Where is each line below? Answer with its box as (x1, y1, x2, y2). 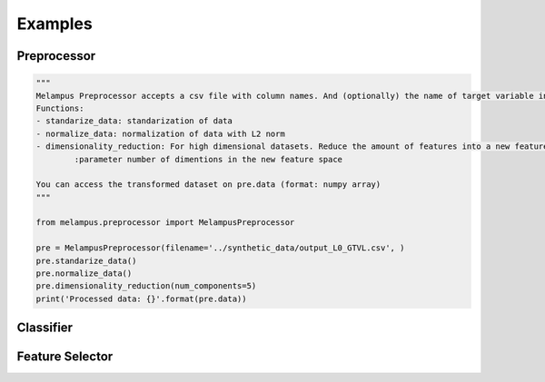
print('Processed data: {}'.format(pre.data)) (35, 293, 247, 304)
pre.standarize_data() (35, 255, 137, 266)
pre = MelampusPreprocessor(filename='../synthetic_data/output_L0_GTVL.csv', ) (35, 243, 405, 253)
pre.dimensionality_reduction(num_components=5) (35, 281, 257, 291)
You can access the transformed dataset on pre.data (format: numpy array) (35, 180, 381, 190)
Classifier (16, 320, 73, 336)
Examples (16, 14, 93, 34)
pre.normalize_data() (35, 269, 133, 279)
